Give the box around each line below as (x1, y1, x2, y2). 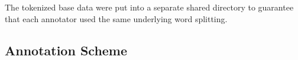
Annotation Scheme (5, 41, 128, 59)
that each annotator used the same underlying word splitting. (5, 12, 228, 24)
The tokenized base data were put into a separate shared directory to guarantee (5, 1, 294, 13)
